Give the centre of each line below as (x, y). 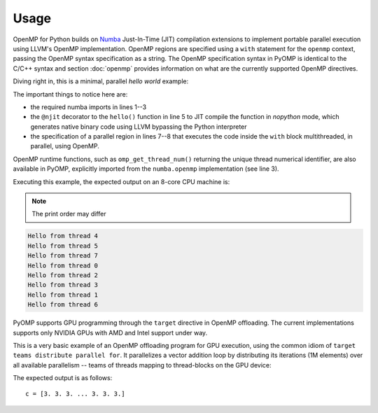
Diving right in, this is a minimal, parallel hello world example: (101, 81)
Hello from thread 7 (63, 256)
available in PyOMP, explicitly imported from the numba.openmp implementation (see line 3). (146, 169)
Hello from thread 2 (63, 275)
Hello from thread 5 (63, 246)
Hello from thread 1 (63, 295)
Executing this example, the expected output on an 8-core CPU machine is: (121, 181)
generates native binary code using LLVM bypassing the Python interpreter (139, 127)
